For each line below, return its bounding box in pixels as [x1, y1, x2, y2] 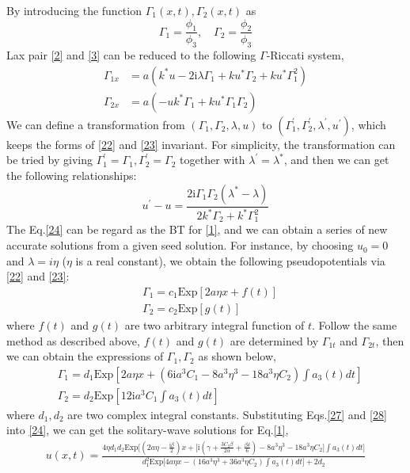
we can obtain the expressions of [6, 348, 164, 364]
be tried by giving [6, 151, 93, 168]
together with [180, 151, 245, 168]
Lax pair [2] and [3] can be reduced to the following [6, 47, 256, 63]
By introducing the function [6, 2, 142, 18]
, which [351, 116, 386, 132]
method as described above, [6, 332, 140, 349]
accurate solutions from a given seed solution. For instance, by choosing [6, 237, 354, 254]
